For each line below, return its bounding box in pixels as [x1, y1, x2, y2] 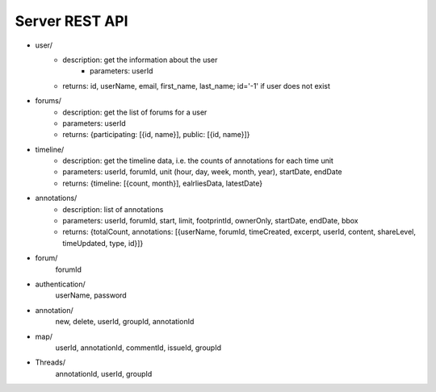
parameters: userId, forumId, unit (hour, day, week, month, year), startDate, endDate [62, 167, 342, 177]
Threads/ [35, 357, 66, 367]
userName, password [55, 290, 127, 300]
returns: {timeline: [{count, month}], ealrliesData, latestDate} [62, 178, 262, 188]
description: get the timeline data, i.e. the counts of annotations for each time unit [62, 156, 334, 165]
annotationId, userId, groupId [55, 369, 153, 378]
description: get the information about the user [62, 55, 218, 65]
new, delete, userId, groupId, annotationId [55, 317, 195, 327]
